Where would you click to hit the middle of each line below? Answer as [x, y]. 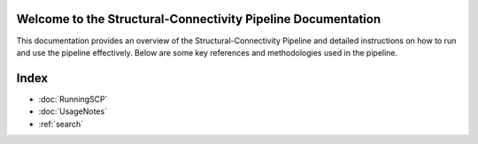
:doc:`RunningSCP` [73, 99]
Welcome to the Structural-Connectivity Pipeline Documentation [199, 19]
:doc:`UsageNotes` [73, 111]
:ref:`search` [61, 124]
